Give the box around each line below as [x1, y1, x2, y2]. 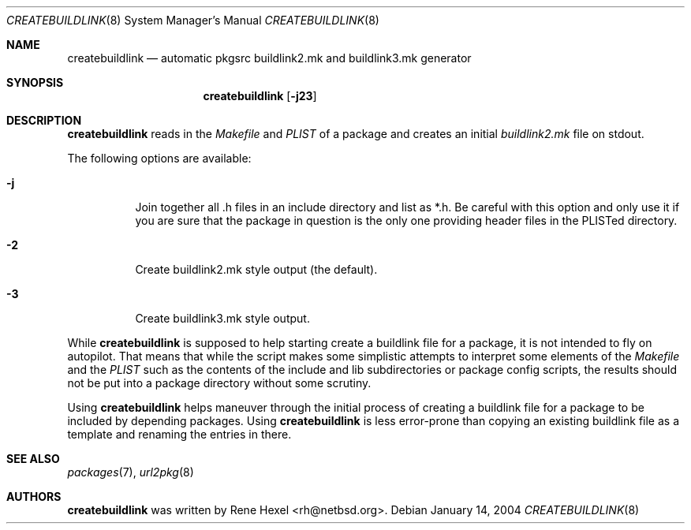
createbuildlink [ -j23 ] [203, 89, 317, 103]
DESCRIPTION [6, 114, 82, 127]
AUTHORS [6, 490, 62, 503]
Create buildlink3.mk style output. [135, 312, 310, 325]
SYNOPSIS [6, 76, 64, 89]
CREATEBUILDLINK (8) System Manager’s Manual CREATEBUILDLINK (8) [6, 13, 379, 27]
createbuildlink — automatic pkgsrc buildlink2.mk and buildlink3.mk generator [67, 51, 472, 65]
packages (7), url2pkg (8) [67, 465, 194, 479]
